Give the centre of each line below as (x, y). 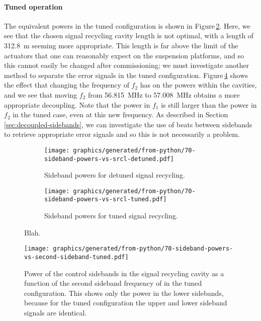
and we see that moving (41, 94)
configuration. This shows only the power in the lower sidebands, (124, 293)
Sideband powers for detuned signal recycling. (115, 175)
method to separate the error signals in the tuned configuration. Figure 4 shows (126, 75)
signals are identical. (56, 313)
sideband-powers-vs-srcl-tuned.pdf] (106, 199)
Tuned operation (33, 6)
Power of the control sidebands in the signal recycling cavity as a (124, 273)
